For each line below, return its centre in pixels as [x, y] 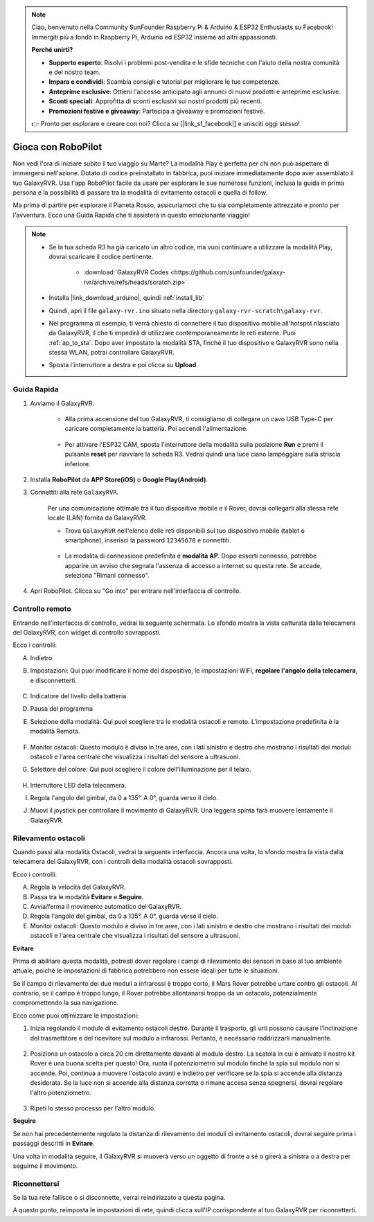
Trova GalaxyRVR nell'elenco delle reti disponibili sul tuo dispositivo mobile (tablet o [185, 531]
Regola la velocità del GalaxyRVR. [78, 887]
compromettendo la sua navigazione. [66, 1003]
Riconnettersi [36, 1183]
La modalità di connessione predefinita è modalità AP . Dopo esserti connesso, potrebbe [191, 556]
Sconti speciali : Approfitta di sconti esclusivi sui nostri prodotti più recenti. [155, 101]
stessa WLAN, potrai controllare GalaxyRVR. [112, 353]
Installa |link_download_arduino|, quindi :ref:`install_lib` [126, 298]
